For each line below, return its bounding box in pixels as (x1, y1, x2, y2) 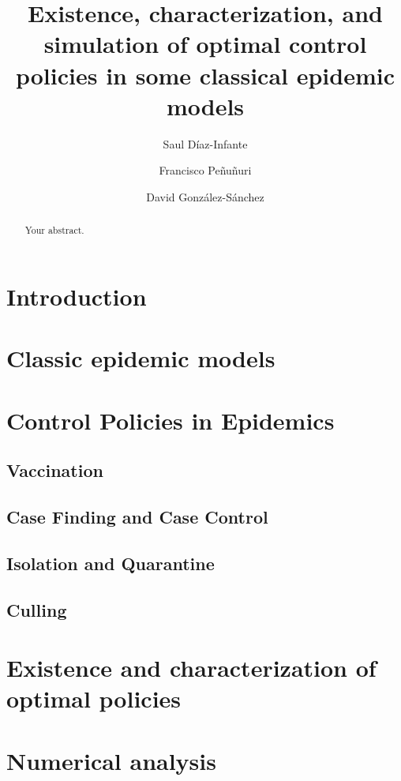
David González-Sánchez (146, 188, 264, 205)
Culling (6, 597, 67, 621)
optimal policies (6, 682, 182, 715)
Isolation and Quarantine (6, 550, 215, 575)
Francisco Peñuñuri (159, 162, 252, 178)
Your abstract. (24, 223, 84, 237)
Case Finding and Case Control (6, 505, 268, 529)
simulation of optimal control (43, 28, 367, 60)
